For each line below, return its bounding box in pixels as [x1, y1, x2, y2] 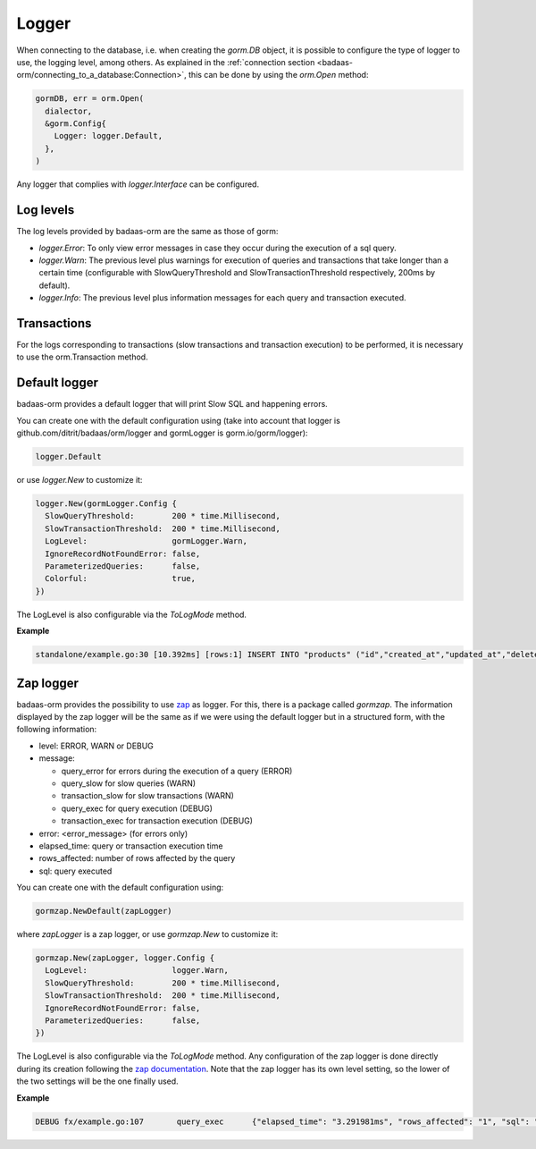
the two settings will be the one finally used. [16, 1076, 179, 1086]
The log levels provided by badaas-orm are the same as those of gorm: [16, 226, 279, 237]
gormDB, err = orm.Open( [35, 94, 145, 104]
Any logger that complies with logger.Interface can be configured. [16, 179, 259, 190]
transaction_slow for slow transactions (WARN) [61, 790, 234, 801]
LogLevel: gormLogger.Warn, [45, 536, 247, 546]
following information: [16, 724, 97, 735]
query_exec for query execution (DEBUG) [61, 803, 214, 814]
